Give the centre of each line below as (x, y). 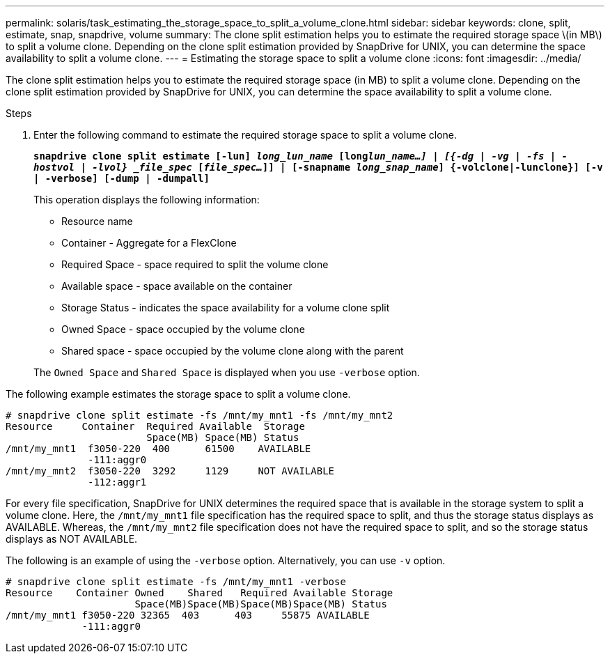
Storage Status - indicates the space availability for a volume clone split (226, 308)
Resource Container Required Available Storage (155, 426)
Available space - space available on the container (177, 286)
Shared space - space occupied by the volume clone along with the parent (233, 351)
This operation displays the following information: (147, 200)
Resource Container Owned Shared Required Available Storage (200, 593)
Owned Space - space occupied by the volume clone (183, 329)
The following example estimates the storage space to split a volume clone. (178, 394)
